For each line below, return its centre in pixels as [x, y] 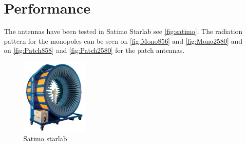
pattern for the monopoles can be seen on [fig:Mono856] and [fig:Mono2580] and [123, 40]
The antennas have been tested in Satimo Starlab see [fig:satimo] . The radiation [123, 31]
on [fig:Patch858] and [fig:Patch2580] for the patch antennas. [94, 50]
